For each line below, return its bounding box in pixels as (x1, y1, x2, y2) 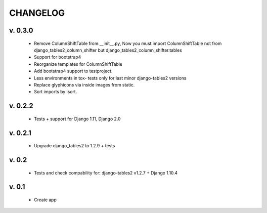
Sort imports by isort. (34, 89, 77, 95)
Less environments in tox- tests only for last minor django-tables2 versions (34, 75, 186, 81)
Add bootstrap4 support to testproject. (34, 68, 113, 74)
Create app (34, 197, 57, 203)
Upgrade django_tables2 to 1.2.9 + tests (34, 143, 115, 149)
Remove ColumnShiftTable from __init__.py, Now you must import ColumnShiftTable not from (34, 40, 222, 46)
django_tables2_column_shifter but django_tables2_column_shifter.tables (34, 47, 182, 53)
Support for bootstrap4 (34, 54, 81, 60)
